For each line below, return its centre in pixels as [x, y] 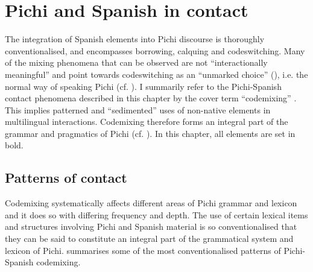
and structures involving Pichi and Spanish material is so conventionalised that [151, 226]
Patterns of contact [66, 178]
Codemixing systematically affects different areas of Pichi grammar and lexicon [151, 203]
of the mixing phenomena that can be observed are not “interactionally [136, 62]
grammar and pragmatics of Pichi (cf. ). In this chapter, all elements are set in [150, 133]
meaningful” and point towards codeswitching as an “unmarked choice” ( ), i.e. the [156, 74]
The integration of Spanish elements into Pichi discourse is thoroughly [135, 39]
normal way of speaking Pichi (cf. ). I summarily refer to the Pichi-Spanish [143, 86]
